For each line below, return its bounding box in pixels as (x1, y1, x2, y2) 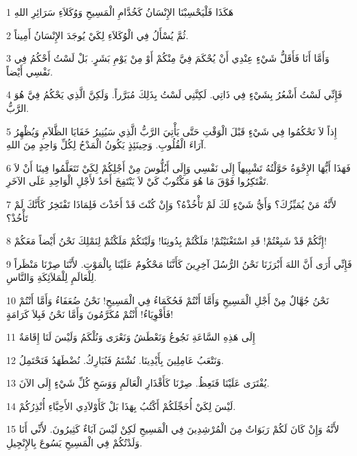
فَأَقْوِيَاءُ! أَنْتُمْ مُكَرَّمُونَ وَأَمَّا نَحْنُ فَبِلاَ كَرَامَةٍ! (6, 306, 174, 321)
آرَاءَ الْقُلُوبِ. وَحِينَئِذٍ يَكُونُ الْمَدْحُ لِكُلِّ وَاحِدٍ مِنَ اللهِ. (6, 137, 207, 152)
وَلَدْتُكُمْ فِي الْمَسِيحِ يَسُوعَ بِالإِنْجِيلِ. (6, 435, 143, 450)
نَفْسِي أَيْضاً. (6, 64, 53, 78)
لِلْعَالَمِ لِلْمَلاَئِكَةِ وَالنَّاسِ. (6, 270, 97, 284)
